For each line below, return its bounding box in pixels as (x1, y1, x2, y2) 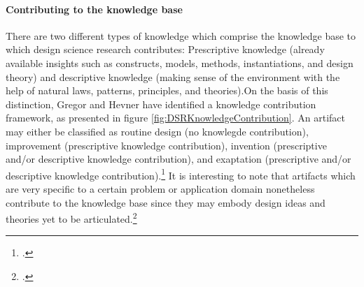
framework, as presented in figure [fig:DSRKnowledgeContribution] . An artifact (6, 110, 346, 125)
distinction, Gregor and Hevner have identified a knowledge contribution (6, 96, 316, 111)
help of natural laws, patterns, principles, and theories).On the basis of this (6, 83, 328, 98)
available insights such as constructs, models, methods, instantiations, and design (6, 55, 353, 70)
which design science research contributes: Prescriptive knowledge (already (6, 42, 325, 57)
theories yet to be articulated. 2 (6, 209, 137, 226)
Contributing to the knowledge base (6, 1, 183, 16)
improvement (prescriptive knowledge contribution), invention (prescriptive (6, 138, 327, 152)
